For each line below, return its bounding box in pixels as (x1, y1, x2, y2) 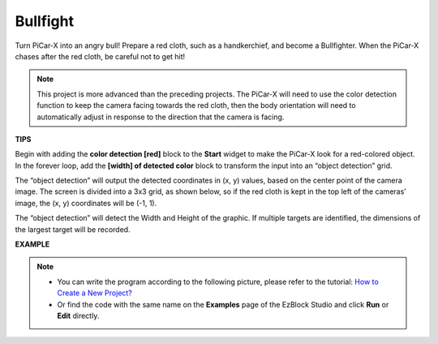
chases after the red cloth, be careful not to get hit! (15, 51, 186, 61)
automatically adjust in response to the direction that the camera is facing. (36, 112, 285, 122)
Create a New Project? (57, 288, 133, 298)
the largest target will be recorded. (15, 224, 131, 234)
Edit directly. (57, 311, 100, 320)
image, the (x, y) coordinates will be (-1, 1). (15, 198, 157, 208)
